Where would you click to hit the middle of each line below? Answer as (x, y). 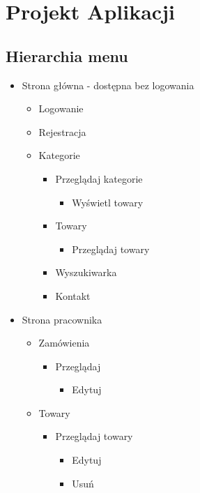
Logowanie (61, 108)
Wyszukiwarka (86, 272)
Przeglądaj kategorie (99, 178)
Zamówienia (64, 343)
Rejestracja (62, 131)
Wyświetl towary (108, 202)
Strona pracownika (62, 319)
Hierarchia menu (67, 55)
